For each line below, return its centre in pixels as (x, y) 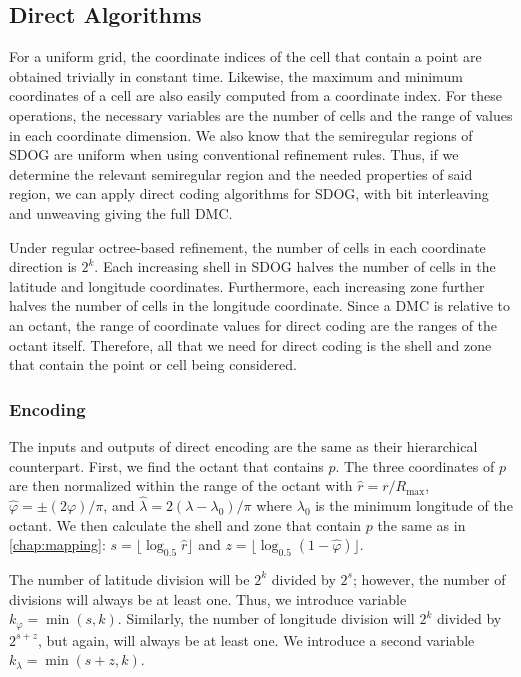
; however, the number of (429, 578)
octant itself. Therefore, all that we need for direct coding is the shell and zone (250, 344)
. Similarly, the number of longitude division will (266, 618)
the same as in (421, 524)
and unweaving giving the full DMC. (121, 212)
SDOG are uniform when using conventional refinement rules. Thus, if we (234, 154)
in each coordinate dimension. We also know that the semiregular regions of (241, 134)
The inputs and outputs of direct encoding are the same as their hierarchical (243, 445)
